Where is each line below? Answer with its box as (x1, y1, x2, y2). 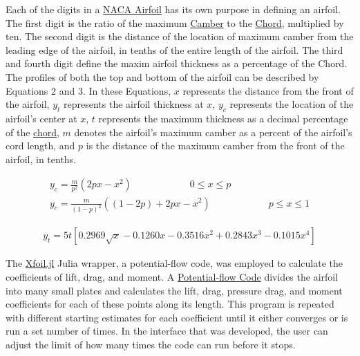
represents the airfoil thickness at (63, 97, 204, 111)
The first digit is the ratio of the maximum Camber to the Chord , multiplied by (6, 15, 344, 30)
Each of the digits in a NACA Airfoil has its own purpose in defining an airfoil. (6, 2, 341, 16)
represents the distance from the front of (182, 83, 354, 97)
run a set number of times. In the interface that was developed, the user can (6, 324, 328, 338)
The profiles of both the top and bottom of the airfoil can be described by (6, 69, 319, 84)
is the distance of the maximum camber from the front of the (86, 138, 345, 153)
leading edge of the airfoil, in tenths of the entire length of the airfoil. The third (6, 42, 343, 57)
